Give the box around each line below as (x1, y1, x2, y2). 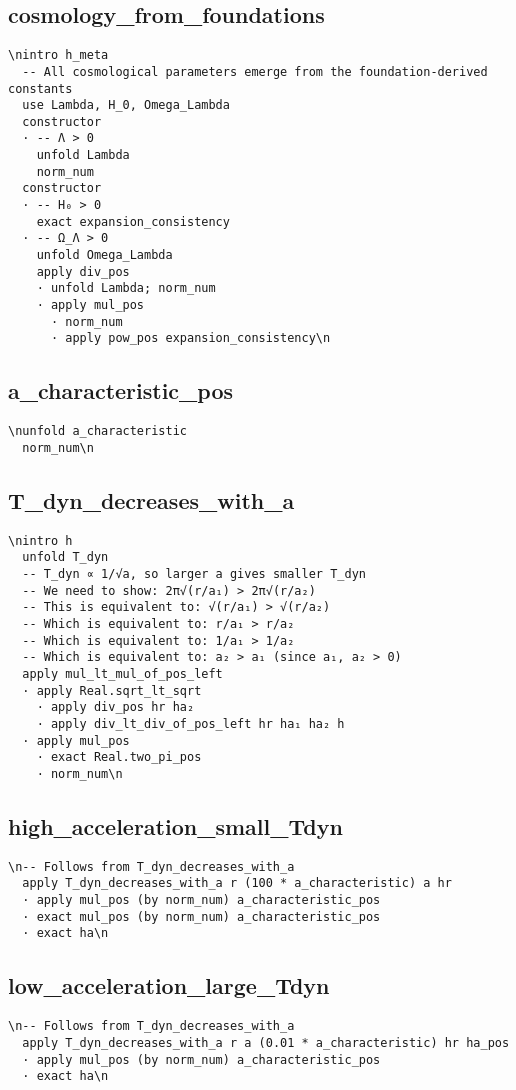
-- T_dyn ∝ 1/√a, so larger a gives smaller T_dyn (22, 567, 366, 582)
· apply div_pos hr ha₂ (36, 700, 195, 715)
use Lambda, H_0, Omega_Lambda (22, 98, 230, 113)
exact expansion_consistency (36, 214, 230, 229)
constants (8, 81, 73, 96)
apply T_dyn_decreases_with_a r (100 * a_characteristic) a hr (22, 876, 452, 891)
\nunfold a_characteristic (8, 424, 187, 439)
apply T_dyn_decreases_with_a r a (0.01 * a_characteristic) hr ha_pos (22, 1035, 510, 1050)
